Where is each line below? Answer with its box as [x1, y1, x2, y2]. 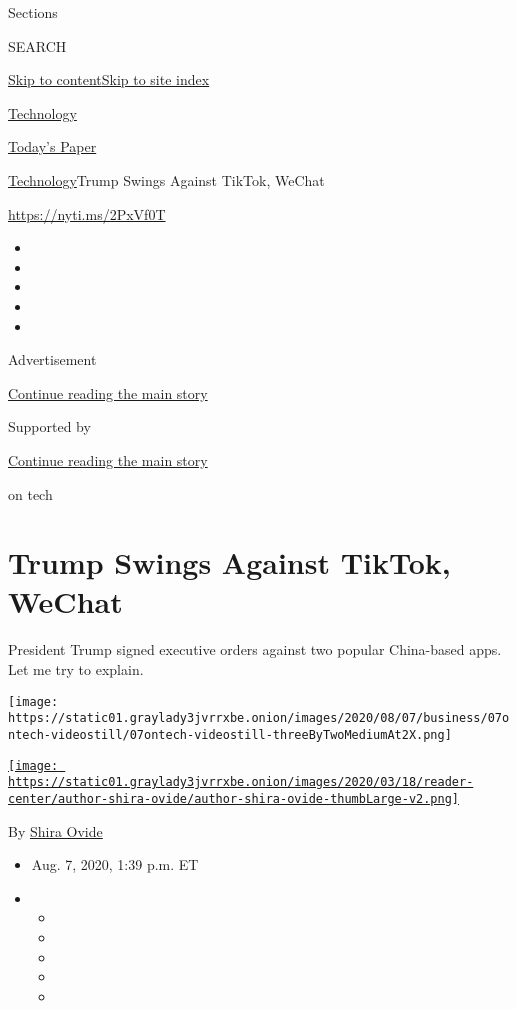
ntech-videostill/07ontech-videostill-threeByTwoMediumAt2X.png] [8, 727, 452, 742]
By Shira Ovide [8, 820, 103, 841]
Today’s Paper [8, 136, 97, 157]
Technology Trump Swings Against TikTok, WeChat [8, 169, 325, 190]
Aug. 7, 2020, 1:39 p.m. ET [31, 854, 199, 875]
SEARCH [8, 35, 67, 56]
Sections [8, 2, 58, 22]
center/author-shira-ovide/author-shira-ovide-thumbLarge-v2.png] [8, 791, 460, 806]
